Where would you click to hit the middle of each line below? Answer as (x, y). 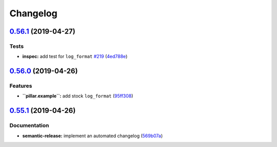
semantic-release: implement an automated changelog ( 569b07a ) (93, 136)
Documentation (29, 126)
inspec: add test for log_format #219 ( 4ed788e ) (75, 57)
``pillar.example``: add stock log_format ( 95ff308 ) (78, 96)
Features (21, 86)
